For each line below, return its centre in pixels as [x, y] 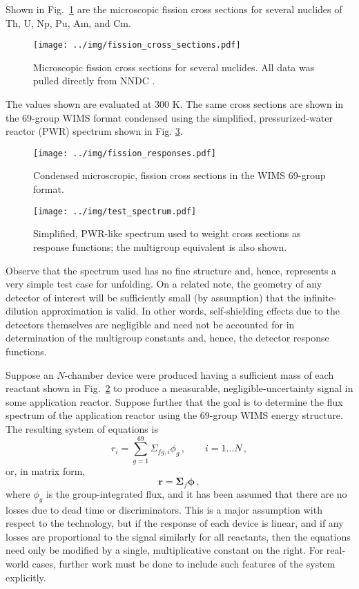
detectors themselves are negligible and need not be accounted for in [150, 324]
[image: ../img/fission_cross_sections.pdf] [137, 45]
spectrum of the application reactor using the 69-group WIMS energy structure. [174, 415]
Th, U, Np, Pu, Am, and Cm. [68, 22]
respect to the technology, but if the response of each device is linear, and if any [175, 523]
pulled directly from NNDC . [94, 81]
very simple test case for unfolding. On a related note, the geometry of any [164, 284]
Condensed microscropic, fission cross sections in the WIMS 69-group [179, 175]
